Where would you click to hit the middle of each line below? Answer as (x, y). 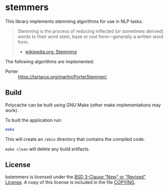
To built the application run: (34, 120)
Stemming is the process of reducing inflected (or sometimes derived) (91, 31)
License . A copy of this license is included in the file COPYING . (71, 182)
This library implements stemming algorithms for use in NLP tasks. (74, 21)
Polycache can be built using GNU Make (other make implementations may (83, 105)
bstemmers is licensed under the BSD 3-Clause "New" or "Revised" (76, 177)
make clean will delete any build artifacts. (47, 149)
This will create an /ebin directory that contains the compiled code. (75, 139)
